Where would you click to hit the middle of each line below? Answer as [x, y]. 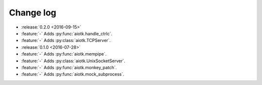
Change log [33, 13]
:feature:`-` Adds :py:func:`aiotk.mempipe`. [64, 54]
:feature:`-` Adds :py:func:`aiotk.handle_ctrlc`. [67, 33]
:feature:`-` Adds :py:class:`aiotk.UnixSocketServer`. [73, 61]
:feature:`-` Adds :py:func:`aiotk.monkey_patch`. [69, 67]
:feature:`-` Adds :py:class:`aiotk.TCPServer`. [66, 41]
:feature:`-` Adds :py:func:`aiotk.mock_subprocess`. [73, 74]
